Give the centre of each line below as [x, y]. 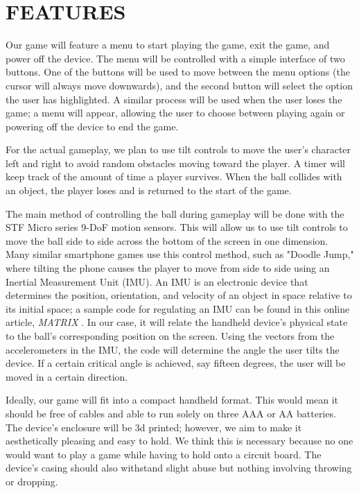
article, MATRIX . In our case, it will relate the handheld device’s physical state [177, 322]
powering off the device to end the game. [92, 126]
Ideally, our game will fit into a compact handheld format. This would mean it [172, 400]
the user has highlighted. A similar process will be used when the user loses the [174, 99]
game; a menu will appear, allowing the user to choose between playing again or [175, 113]
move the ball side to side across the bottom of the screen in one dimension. [167, 240]
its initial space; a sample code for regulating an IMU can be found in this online [178, 308]
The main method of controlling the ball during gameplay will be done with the [175, 213]
